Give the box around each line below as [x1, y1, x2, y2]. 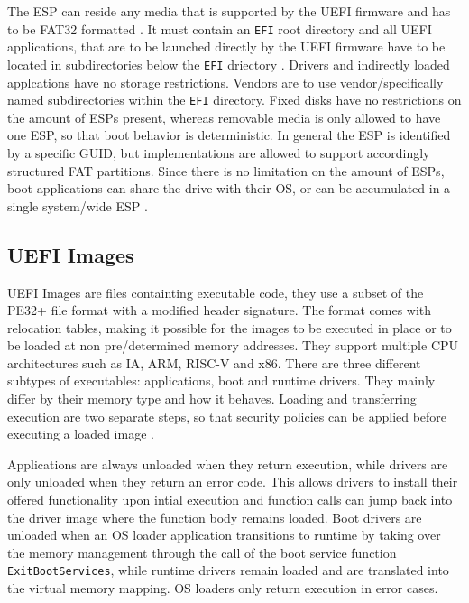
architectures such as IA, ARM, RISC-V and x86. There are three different [7, 353, 421, 372]
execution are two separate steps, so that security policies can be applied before [7, 406, 447, 425]
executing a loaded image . [7, 424, 154, 443]
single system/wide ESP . [7, 196, 148, 215]
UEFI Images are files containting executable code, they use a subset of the [7, 283, 424, 301]
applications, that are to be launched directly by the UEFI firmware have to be [7, 37, 446, 56]
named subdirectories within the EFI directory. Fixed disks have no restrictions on [7, 90, 462, 109]
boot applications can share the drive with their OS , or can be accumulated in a [7, 179, 451, 198]
